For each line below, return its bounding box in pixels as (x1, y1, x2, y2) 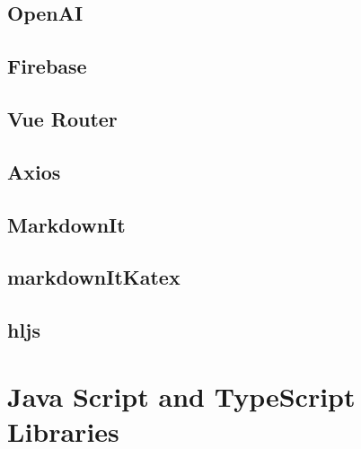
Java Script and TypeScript (7, 377, 356, 414)
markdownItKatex (7, 263, 180, 291)
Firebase (7, 52, 87, 80)
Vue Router (7, 104, 118, 132)
